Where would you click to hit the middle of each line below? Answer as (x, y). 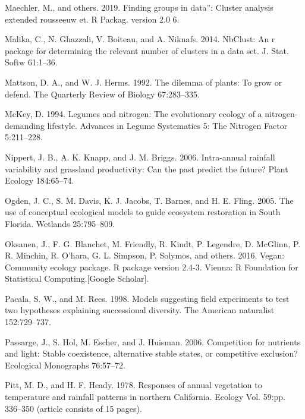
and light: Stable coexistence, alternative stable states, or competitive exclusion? (151, 353)
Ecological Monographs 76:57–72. (65, 365)
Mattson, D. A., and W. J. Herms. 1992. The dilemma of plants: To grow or (144, 82)
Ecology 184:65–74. (40, 180)
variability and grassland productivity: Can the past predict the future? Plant (147, 168)
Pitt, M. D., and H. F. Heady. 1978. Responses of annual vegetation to (133, 385)
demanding (25, 125)
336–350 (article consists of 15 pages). (73, 408)
